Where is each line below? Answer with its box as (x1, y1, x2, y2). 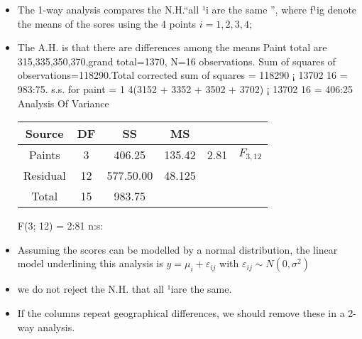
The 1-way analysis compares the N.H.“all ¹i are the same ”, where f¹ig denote (17, 2, 357, 16)
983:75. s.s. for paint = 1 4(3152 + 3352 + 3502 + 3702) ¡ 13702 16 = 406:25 (17, 81, 353, 96)
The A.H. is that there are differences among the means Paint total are (17, 40, 327, 55)
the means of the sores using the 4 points (17, 16, 197, 31)
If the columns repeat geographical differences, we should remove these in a (17, 305, 345, 320)
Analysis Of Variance (17, 95, 109, 110)
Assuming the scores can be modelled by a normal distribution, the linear (17, 242, 338, 257)
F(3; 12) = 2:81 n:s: (17, 218, 104, 233)
